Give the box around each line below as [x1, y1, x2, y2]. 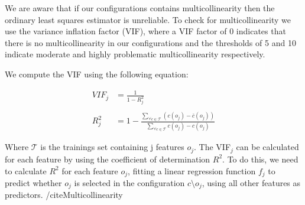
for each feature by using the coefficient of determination [5, 152, 210, 165]
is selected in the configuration [74, 176, 185, 188]
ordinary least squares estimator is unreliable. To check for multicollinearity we [5, 13, 291, 25]
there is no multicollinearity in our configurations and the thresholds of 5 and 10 [5, 36, 296, 48]
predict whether [5, 176, 62, 188]
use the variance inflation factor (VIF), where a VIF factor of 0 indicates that [5, 25, 286, 37]
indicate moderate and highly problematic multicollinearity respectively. [5, 48, 265, 60]
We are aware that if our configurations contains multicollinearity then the [5, 2, 275, 14]
